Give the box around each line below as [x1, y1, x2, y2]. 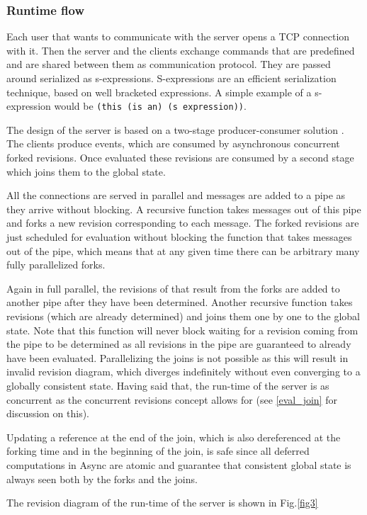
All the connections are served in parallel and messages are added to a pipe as [6, 188, 346, 203]
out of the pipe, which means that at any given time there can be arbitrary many [6, 243, 360, 258]
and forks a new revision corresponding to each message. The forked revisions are [6, 215, 359, 230]
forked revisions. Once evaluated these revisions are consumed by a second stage [6, 150, 354, 165]
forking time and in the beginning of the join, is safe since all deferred [6, 443, 310, 458]
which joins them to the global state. [6, 164, 166, 179]
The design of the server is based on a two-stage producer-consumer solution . [6, 122, 344, 137]
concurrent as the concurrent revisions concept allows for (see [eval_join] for [6, 392, 337, 407]
